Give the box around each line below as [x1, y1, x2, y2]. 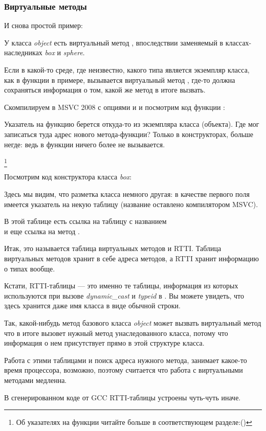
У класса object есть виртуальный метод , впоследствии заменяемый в [4, 37, 224, 48]
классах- [225, 37, 252, 48]
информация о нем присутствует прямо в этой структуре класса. [4, 337, 205, 348]
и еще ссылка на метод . [4, 225, 80, 236]
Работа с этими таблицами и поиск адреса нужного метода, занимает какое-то [4, 354, 247, 365]
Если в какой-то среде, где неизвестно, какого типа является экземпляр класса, [4, 64, 250, 75]
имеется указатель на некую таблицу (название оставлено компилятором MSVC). [4, 198, 258, 209]
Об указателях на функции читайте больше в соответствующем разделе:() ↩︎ [16, 417, 252, 427]
